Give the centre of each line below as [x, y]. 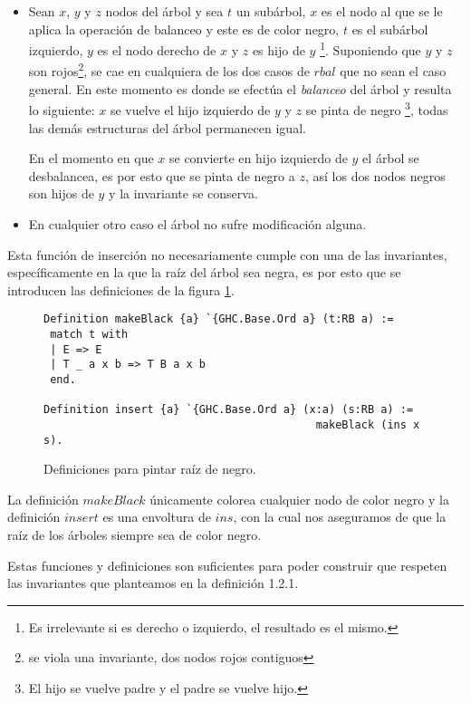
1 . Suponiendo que [370, 48]
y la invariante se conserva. [183, 193]
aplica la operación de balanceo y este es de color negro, [184, 29]
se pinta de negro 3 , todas [377, 108]
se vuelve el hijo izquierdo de [190, 109]
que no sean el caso [393, 71]
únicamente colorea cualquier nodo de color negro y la [299, 499]
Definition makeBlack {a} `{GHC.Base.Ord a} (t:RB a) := [219, 319]
